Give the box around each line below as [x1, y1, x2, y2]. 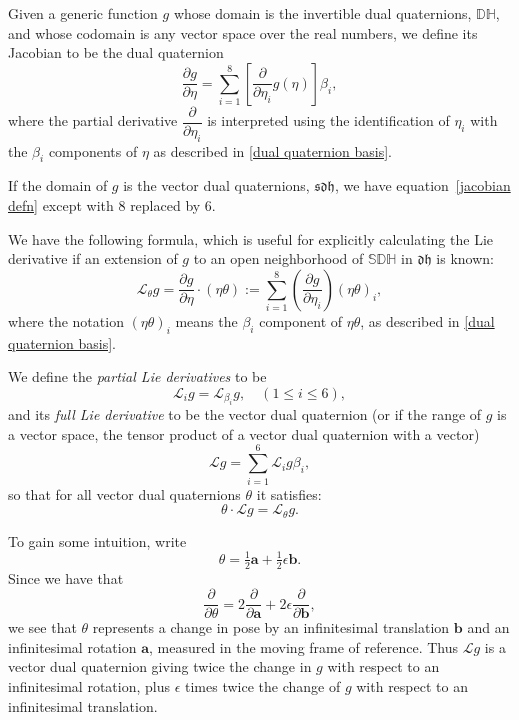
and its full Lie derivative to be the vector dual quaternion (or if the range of [8, 404, 482, 425]
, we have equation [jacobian [334, 175, 511, 196]
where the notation [8, 310, 124, 331]
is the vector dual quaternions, [123, 175, 310, 196]
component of [259, 310, 343, 331]
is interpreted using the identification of [207, 110, 450, 131]
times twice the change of [185, 675, 341, 696]
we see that [8, 617, 77, 638]
